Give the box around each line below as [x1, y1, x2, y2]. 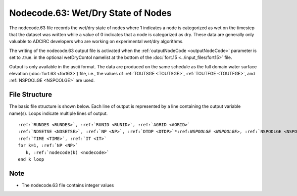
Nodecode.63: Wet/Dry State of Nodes [9, 7, 172, 18]
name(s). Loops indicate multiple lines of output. [9, 110, 108, 116]
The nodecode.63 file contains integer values [21, 182, 114, 188]
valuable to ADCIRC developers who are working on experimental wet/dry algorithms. [9, 39, 184, 45]
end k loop [18, 156, 45, 162]
